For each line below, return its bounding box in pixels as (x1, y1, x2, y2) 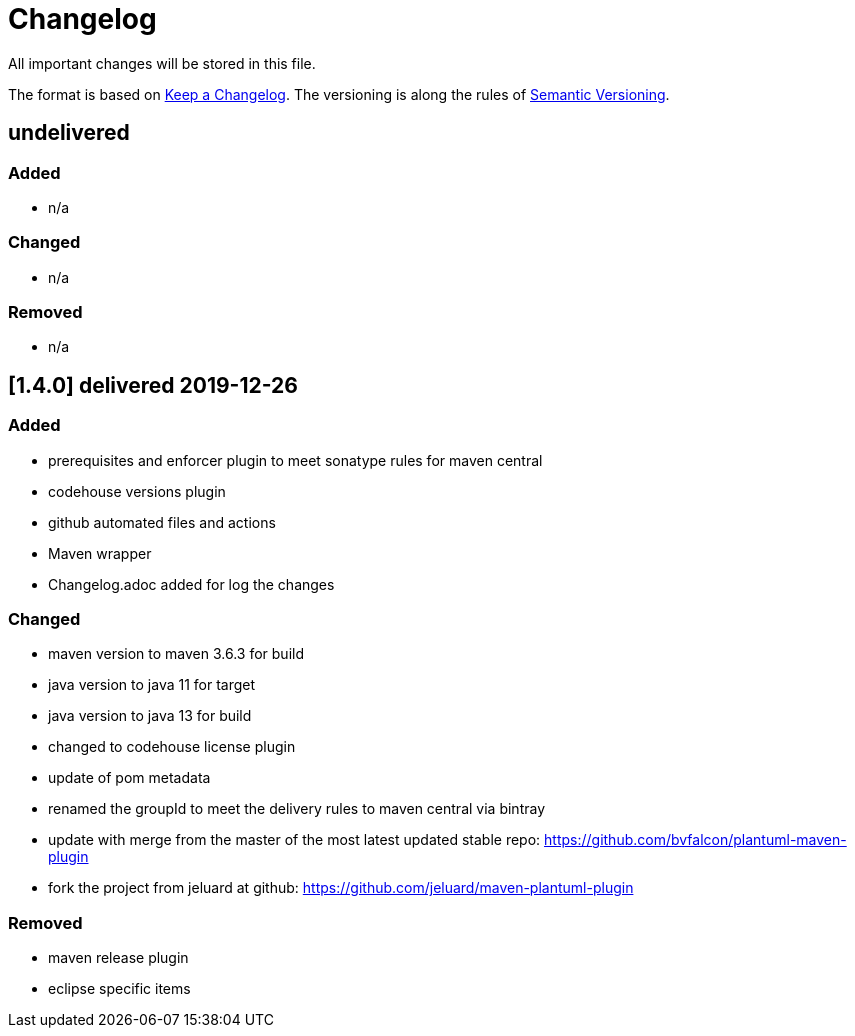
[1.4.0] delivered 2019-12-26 (8, 372, 298, 398)
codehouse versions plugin (48, 482, 226, 500)
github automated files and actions (48, 513, 276, 531)
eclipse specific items (48, 980, 191, 998)
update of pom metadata (48, 769, 211, 787)
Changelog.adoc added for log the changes (48, 575, 335, 593)
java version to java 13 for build (48, 707, 252, 725)
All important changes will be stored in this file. (8, 54, 316, 72)
